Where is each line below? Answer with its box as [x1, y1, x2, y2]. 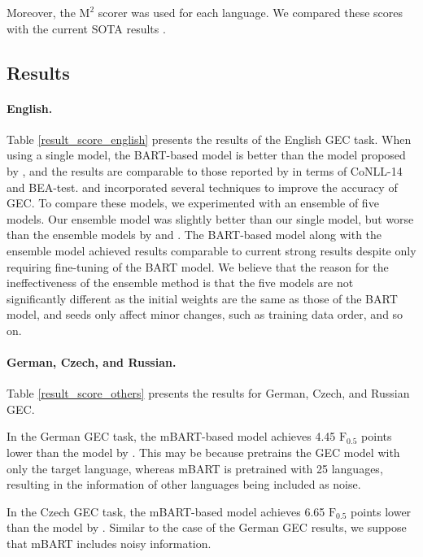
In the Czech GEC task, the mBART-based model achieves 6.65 [7, 503, 325, 520]
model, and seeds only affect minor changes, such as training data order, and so [7, 306, 403, 323]
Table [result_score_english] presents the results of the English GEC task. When [7, 130, 412, 147]
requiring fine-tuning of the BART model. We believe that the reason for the [7, 258, 389, 275]
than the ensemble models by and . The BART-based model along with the [7, 226, 382, 243]
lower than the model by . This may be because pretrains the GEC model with [7, 444, 400, 461]
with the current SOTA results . [7, 20, 166, 37]
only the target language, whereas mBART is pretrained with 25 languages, [7, 459, 383, 476]
